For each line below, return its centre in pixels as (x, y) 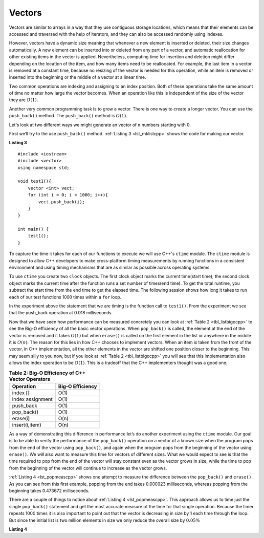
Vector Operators (30, 379)
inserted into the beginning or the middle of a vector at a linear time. (77, 77)
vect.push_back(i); (62, 202)
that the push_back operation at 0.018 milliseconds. (61, 313)
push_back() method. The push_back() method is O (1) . (68, 116)
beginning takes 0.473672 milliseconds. (49, 491)
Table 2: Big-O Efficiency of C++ (47, 373)
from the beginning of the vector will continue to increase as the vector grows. (88, 468)
